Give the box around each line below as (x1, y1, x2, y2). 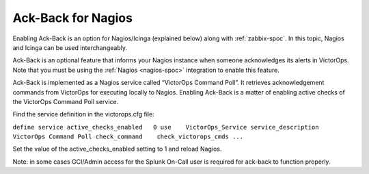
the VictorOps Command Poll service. (12, 97, 119, 105)
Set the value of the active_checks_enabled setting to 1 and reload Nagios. (12, 145, 222, 153)
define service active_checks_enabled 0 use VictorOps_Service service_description (12, 123, 319, 131)
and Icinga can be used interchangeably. (12, 43, 128, 51)
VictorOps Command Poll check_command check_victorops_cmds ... (12, 133, 244, 140)
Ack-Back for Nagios (12, 10, 133, 25)
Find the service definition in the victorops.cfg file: (12, 110, 154, 119)
